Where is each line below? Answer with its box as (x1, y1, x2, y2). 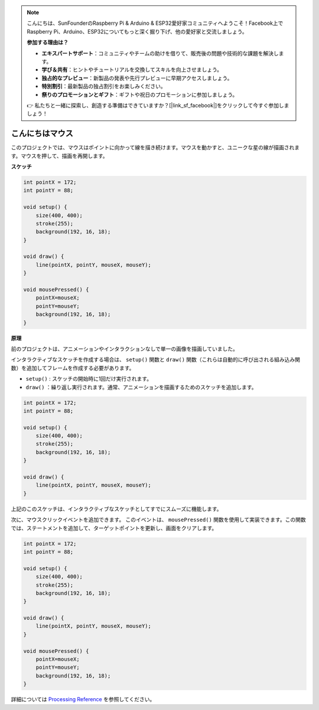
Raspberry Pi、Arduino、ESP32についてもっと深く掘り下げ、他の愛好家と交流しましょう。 (27, 28, 248, 35)
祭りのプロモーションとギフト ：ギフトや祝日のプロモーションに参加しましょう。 (41, 91, 238, 98)
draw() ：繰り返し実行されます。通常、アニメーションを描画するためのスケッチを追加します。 (25, 384, 257, 391)
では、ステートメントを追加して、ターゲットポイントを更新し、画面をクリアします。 (11, 524, 217, 531)
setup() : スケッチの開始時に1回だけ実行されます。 (25, 375, 152, 382)
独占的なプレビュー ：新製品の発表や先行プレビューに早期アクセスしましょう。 (41, 74, 233, 81)
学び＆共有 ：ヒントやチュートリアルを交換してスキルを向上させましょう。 (41, 66, 223, 73)
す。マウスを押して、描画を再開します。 (11, 152, 109, 159)
